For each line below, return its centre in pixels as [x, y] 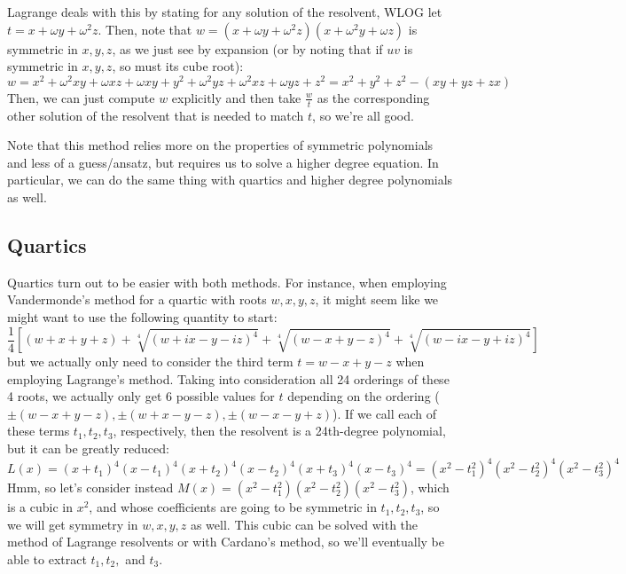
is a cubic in [40, 507]
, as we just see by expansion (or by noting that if [247, 48]
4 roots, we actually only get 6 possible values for [141, 396]
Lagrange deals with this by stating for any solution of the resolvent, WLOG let [225, 12]
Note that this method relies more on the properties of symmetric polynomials [220, 145]
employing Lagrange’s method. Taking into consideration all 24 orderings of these [228, 378]
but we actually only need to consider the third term [150, 362]
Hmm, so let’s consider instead [90, 488]
